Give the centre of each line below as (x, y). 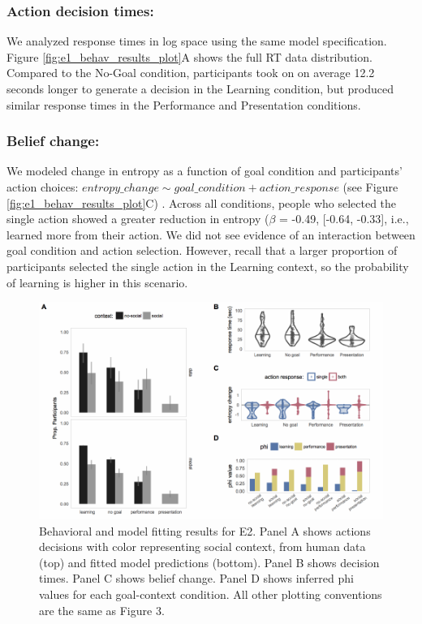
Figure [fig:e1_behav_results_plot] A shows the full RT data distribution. (189, 56)
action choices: (43, 187)
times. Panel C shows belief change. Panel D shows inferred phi (196, 578)
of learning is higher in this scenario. (97, 282)
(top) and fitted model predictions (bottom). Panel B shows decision (209, 562)
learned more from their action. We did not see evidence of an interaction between (211, 234)
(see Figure (370, 187)
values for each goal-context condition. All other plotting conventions (211, 594)
